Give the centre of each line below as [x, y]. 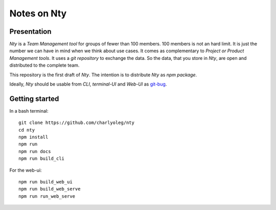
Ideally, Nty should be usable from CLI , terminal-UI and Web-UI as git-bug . [88, 84]
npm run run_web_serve [47, 196]
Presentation [30, 31]
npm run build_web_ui [45, 182]
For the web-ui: [26, 170]
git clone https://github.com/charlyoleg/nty [77, 123]
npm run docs [35, 151]
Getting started [34, 99]
